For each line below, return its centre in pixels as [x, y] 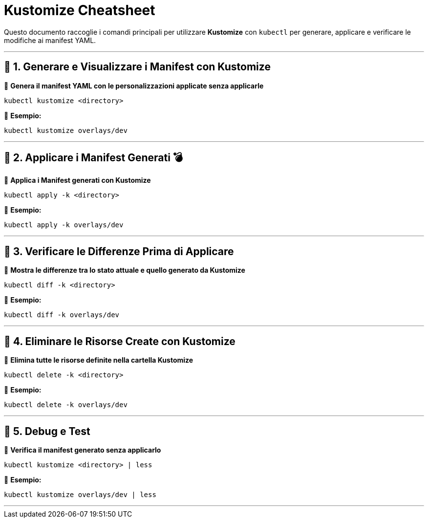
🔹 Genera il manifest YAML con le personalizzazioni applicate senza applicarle [134, 86]
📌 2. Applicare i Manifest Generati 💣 [94, 158]
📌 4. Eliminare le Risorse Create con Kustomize [120, 341]
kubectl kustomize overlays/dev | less [80, 494]
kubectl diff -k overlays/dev [62, 315]
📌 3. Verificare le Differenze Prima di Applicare [119, 251]
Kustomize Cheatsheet [80, 10]
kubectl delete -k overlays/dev [66, 405]
